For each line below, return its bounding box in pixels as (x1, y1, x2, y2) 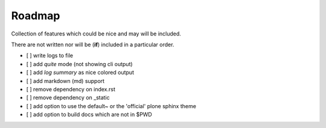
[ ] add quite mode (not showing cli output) (26, 60, 133, 67)
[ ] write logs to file (26, 52, 74, 59)
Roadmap (11, 9, 60, 22)
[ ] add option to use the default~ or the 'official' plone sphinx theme (26, 102, 196, 109)
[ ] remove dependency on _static (26, 94, 110, 102)
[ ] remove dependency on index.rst (26, 85, 116, 93)
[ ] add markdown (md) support (26, 77, 105, 84)
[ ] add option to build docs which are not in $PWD (26, 111, 152, 118)
